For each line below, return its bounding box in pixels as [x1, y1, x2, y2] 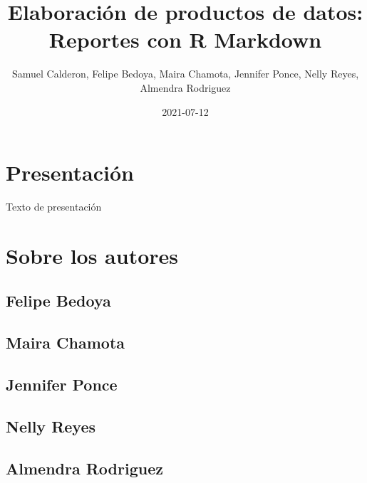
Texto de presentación [6, 199, 102, 214]
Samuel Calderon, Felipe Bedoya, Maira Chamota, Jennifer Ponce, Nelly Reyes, [11, 66, 359, 81]
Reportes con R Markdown [48, 25, 322, 54]
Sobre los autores [6, 240, 179, 270]
